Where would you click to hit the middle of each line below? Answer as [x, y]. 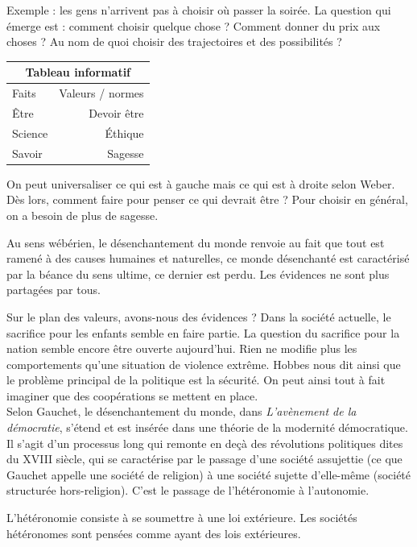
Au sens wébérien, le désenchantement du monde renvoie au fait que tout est [196, 242]
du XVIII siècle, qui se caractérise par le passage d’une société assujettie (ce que [204, 459]
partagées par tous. [54, 290]
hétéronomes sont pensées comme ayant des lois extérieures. [154, 533]
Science [30, 133]
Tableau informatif [78, 72]
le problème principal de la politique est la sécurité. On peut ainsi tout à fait [196, 380]
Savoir [27, 153]
